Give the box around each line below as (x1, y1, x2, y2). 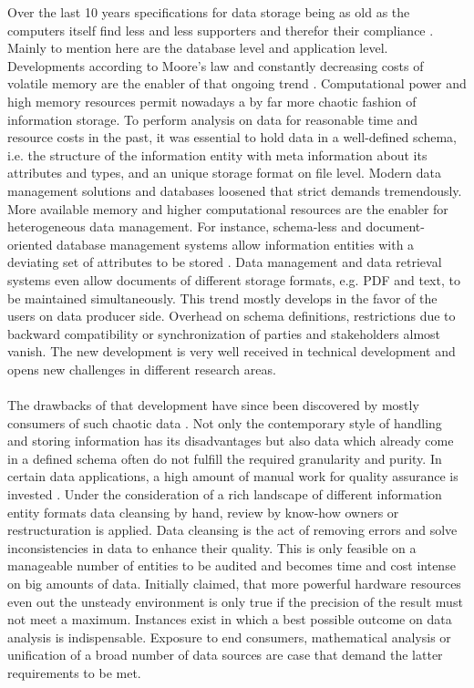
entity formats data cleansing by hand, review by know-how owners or (7, 502, 399, 521)
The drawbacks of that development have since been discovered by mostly (7, 395, 419, 415)
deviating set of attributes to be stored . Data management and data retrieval (7, 252, 442, 272)
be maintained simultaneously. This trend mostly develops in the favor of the (7, 288, 438, 307)
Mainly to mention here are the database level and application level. (7, 38, 388, 57)
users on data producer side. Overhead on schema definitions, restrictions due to (7, 306, 456, 325)
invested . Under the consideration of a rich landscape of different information (7, 485, 442, 504)
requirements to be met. (7, 662, 141, 682)
